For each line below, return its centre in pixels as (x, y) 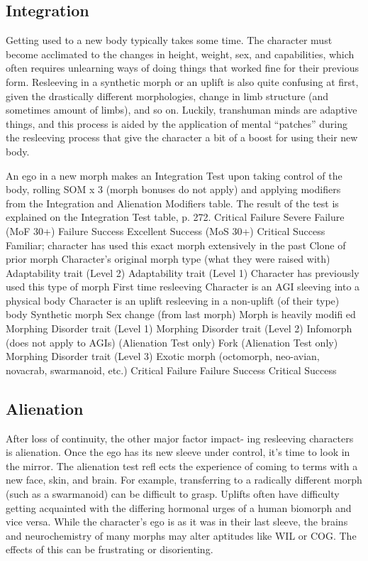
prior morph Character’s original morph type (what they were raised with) (168, 259)
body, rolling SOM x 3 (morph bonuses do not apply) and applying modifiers (173, 189)
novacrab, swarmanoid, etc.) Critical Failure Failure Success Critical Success (171, 370)
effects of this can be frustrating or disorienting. (110, 549)
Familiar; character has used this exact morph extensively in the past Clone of (176, 245)
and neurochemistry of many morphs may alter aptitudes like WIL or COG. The (181, 535)
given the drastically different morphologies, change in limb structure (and (167, 96)
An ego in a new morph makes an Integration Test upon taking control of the (174, 175)
